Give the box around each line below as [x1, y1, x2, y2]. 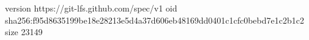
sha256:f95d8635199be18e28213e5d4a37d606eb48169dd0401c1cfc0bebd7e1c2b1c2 [5, 13, 304, 26]
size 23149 [5, 25, 43, 38]
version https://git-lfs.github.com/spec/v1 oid [5, 2, 177, 14]
